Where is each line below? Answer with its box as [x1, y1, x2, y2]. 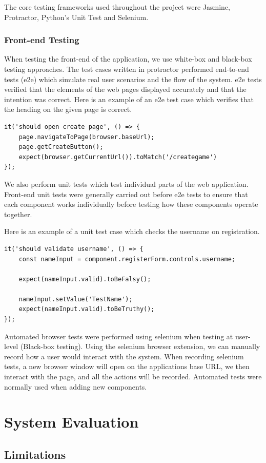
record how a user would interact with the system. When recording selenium [4, 351, 244, 361]
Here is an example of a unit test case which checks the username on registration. [4, 226, 260, 237]
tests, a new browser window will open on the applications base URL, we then [4, 361, 250, 372]
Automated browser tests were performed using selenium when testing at [4, 331, 233, 341]
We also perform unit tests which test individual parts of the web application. [4, 178, 249, 189]
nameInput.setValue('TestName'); [18, 295, 133, 303]
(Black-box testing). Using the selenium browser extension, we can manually [20, 341, 260, 352]
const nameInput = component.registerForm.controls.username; [18, 255, 236, 263]
